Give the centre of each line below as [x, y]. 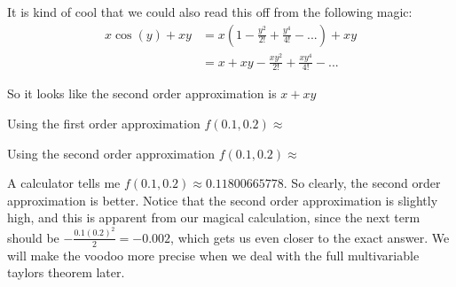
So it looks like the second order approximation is [142, 93]
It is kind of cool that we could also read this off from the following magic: [210, 12]
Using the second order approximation [111, 153]
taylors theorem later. [66, 272]
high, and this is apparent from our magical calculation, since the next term [214, 217]
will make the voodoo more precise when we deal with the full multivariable [213, 255]
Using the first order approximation [104, 123]
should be [33, 237]
